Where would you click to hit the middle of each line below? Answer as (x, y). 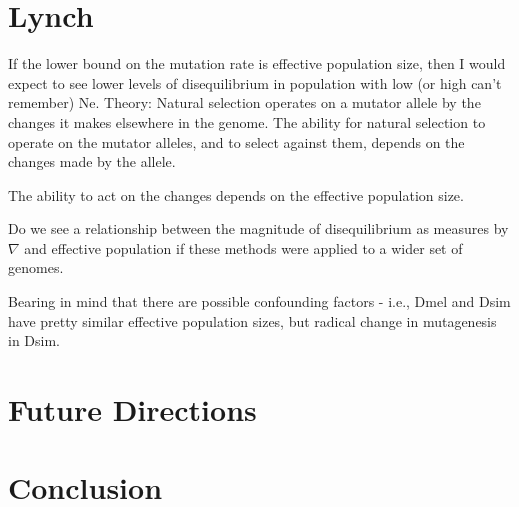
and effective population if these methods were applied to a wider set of (243, 247)
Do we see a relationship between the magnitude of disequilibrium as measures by (258, 228)
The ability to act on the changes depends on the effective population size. (236, 194)
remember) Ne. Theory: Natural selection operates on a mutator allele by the (244, 102)
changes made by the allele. (92, 161)
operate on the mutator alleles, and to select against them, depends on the (236, 141)
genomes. (36, 267)
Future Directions (132, 409)
